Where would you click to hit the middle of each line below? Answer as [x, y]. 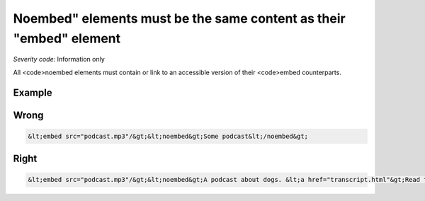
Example [33, 92]
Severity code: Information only [59, 59]
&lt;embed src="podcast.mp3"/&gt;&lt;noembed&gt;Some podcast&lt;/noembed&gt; [168, 136]
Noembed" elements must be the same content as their [180, 18]
